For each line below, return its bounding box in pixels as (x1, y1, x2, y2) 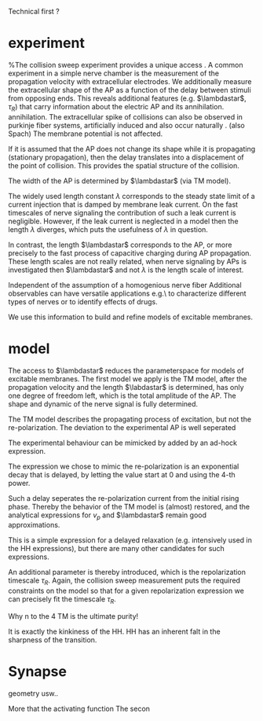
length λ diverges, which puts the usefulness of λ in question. (8, 224, 208, 234)
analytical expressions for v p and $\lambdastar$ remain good (8, 510, 206, 521)
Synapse (8, 663, 67, 681)
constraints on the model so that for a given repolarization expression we (8, 586, 245, 596)
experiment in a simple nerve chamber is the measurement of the (8, 68, 220, 78)
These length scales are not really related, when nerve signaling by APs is (8, 256, 247, 266)
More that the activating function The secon (8, 704, 151, 713)
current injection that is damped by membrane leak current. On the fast (8, 200, 238, 209)
